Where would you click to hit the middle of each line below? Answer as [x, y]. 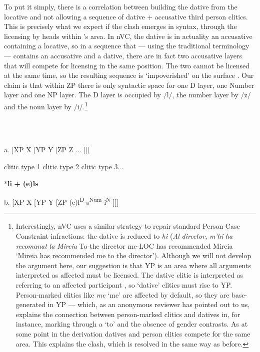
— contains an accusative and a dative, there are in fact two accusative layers [123, 55]
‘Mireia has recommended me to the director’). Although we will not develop [133, 255]
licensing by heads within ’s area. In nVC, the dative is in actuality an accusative [128, 36]
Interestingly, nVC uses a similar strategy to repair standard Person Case [128, 226]
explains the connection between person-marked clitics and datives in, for [128, 314]
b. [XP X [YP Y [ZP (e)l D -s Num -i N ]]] [61, 201]
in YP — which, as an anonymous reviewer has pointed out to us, [149, 304]
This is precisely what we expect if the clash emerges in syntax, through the [120, 26]
